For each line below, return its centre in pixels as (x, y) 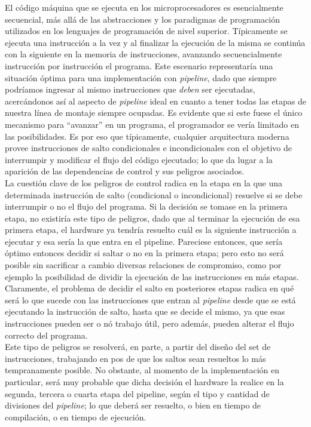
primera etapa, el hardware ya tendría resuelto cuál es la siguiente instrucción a (151, 230)
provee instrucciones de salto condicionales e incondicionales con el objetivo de (148, 148)
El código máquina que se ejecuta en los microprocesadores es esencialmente (144, 7)
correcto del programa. (46, 335)
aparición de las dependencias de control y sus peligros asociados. (125, 171)
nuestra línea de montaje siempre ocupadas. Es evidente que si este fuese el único (154, 113)
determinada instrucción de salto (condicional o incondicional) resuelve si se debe (154, 194)
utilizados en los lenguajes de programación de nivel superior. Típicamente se (146, 31)
